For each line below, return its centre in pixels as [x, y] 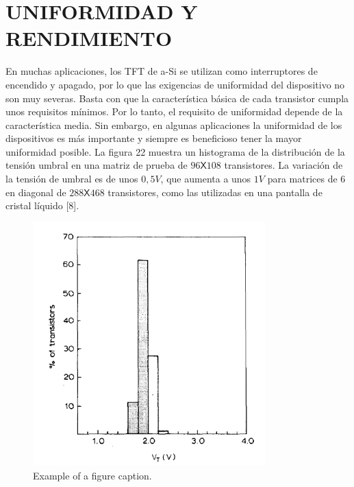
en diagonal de [36, 192]
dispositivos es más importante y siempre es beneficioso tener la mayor [154, 138]
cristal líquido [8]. [42, 205]
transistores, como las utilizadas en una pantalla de [215, 192]
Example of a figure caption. [92, 475]
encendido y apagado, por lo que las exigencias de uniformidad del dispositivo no [175, 84]
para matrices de [302, 179]
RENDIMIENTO [89, 38]
